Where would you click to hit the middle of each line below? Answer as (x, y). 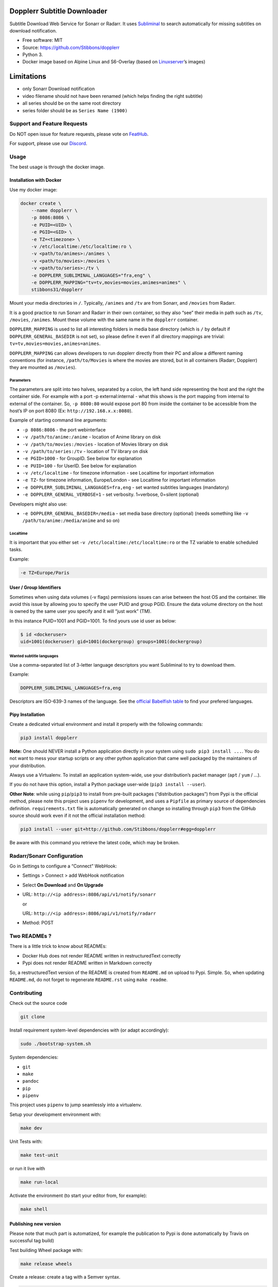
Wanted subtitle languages (34, 656)
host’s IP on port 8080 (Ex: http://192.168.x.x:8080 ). (71, 411)
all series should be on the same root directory (72, 103)
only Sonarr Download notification (59, 89)
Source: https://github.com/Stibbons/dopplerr (71, 47)
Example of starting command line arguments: (58, 420)
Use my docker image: (33, 189)
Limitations (28, 76)
